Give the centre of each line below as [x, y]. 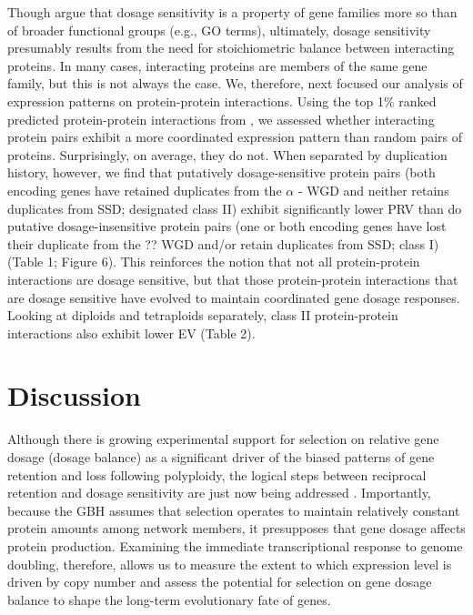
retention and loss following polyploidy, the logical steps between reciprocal [217, 474]
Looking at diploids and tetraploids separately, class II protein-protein [203, 315]
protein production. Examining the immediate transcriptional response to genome [235, 545]
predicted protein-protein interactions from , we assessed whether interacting [221, 119]
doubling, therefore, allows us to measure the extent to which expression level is [230, 564]
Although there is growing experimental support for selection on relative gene [223, 439]
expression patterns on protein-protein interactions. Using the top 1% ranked [222, 101]
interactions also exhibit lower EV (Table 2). [131, 333]
